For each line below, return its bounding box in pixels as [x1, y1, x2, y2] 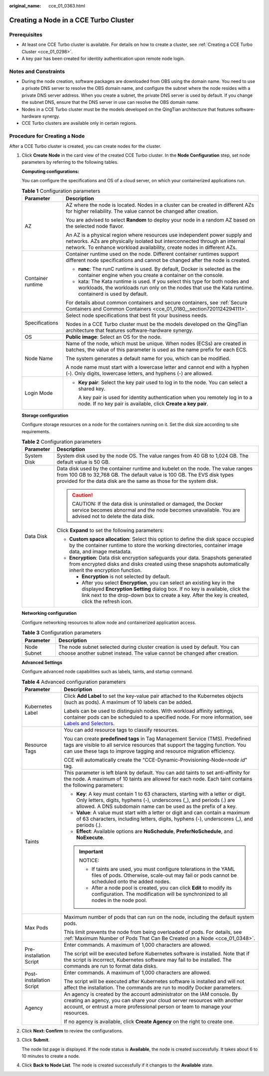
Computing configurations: [21, 168, 80, 174]
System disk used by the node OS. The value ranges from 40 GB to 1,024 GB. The [56, 452, 249, 459]
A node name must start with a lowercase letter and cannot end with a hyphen [65, 363, 249, 370]
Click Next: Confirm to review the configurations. [21, 1028, 123, 1034]
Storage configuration [21, 412, 69, 418]
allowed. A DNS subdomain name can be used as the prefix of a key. [76, 803, 237, 809]
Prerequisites [9, 31, 42, 38]
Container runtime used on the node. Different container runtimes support [65, 250, 239, 257]
